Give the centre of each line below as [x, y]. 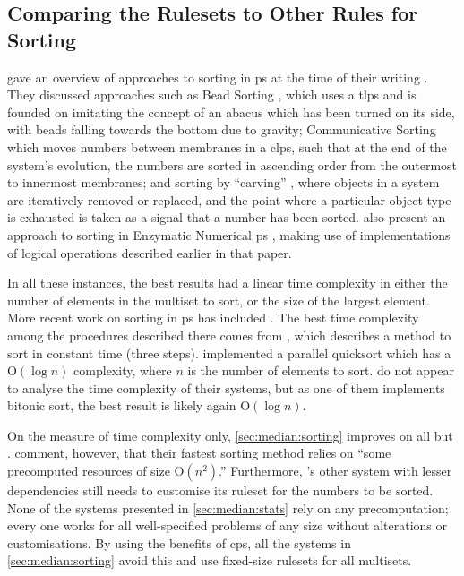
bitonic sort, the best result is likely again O [129, 405]
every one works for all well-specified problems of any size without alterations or [227, 525]
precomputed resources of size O [96, 471]
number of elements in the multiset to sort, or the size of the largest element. [219, 300]
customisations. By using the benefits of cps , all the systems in [179, 542]
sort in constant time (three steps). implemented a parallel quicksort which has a [229, 352]
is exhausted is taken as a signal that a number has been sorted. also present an [227, 217]
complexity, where [123, 370]
